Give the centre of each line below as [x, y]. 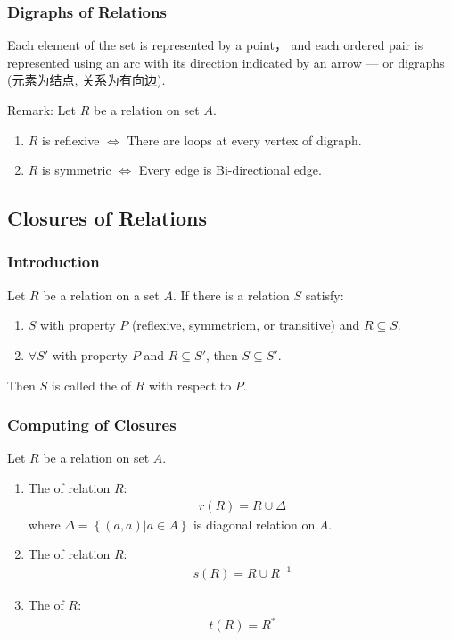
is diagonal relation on [254, 524]
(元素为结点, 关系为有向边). [86, 80]
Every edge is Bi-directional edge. [230, 170]
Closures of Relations [107, 218]
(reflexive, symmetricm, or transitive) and [246, 325]
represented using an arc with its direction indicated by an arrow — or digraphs [226, 62]
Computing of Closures [92, 425]
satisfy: [325, 295]
